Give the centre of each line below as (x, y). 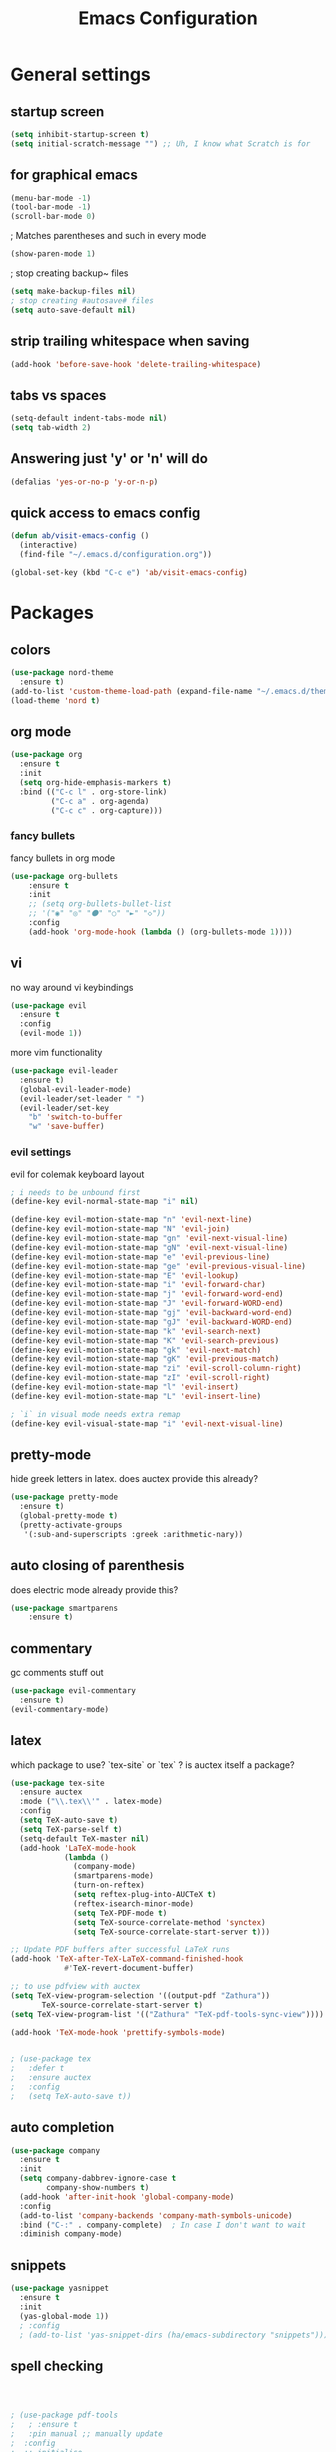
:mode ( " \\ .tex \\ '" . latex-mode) (91, 1802)
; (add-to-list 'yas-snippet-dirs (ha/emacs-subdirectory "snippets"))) (174, 2335)
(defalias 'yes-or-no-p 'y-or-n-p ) (84, 482)
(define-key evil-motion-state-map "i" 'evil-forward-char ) (138, 1285)
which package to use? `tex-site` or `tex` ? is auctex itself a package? (152, 1764)
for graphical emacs (74, 175)
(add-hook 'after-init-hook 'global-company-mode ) (127, 2197)
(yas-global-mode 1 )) (64, 2316)
